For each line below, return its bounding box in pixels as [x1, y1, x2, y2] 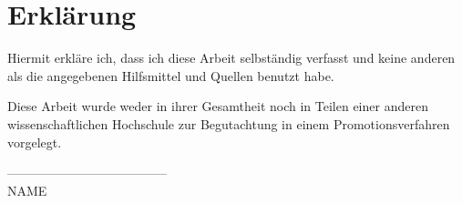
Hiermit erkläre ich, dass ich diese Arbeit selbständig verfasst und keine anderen [7, 48, 456, 67]
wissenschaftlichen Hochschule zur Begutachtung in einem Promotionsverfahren [7, 114, 450, 133]
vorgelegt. [7, 132, 62, 151]
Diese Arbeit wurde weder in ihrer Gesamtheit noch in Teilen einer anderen [7, 96, 428, 116]
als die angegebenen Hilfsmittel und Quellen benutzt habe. [7, 66, 334, 85]
